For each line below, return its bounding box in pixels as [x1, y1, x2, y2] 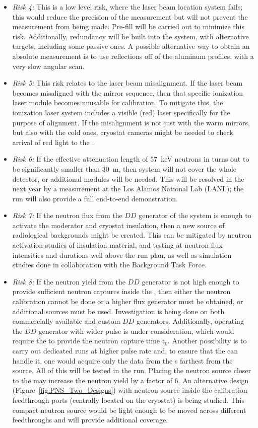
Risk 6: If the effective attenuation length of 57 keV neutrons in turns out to [12, 154, 249, 164]
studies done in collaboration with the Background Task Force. [12, 259, 207, 270]
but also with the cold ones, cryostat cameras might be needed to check [12, 127, 233, 137]
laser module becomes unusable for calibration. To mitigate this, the [12, 97, 223, 108]
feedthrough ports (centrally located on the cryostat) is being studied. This [12, 394, 245, 405]
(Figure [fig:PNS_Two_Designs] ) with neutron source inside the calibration [12, 385, 247, 395]
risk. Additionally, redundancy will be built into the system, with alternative [12, 31, 249, 41]
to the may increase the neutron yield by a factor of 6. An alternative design [12, 375, 249, 385]
